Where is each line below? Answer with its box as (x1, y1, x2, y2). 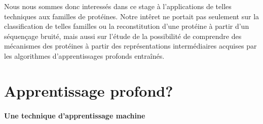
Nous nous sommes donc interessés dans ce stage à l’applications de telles (4, 1, 232, 11)
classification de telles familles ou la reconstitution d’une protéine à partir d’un (4, 21, 249, 31)
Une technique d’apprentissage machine (4, 110, 145, 120)
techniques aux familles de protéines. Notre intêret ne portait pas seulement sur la (4, 11, 259, 21)
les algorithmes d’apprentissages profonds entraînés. (4, 50, 165, 61)
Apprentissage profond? (4, 80, 173, 101)
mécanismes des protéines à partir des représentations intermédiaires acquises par (4, 40, 257, 51)
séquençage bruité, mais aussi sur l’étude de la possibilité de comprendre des (4, 30, 242, 41)
